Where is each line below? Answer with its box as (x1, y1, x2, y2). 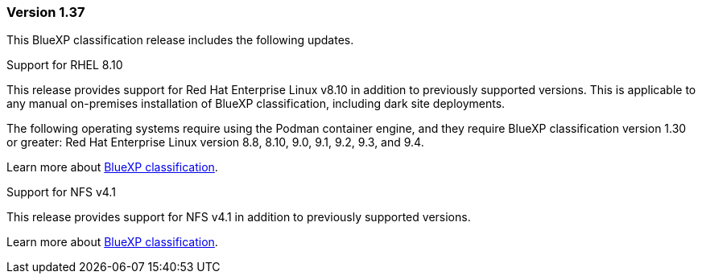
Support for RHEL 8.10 (6, 58, 123, 72)
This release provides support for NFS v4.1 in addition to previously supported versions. (6, 210, 471, 224)
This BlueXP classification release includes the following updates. (6, 33, 354, 47)
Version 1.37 (6, 4, 85, 20)
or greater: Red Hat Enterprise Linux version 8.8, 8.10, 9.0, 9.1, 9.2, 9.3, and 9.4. (6, 135, 424, 150)
